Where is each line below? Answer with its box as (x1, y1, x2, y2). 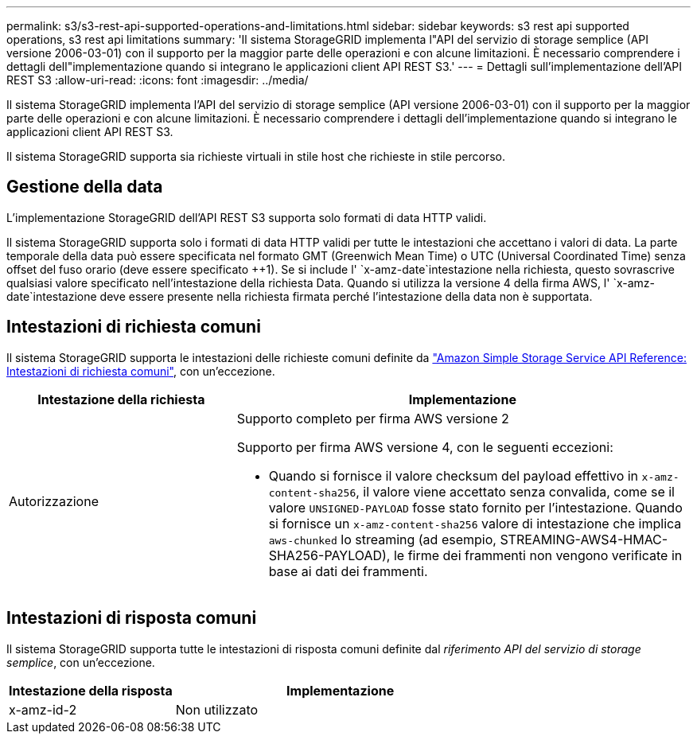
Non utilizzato (175, 701, 259, 718)
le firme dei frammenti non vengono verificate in (393, 547, 683, 563)
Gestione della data (6, 177, 163, 197)
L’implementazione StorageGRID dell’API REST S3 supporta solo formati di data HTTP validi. (6, 210, 487, 224)
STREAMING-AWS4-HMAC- (500, 531, 668, 547)
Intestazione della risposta (9, 682, 173, 699)
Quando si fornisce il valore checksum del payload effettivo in (268, 467, 639, 484)
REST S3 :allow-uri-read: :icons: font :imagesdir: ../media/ (6, 73, 309, 87)
